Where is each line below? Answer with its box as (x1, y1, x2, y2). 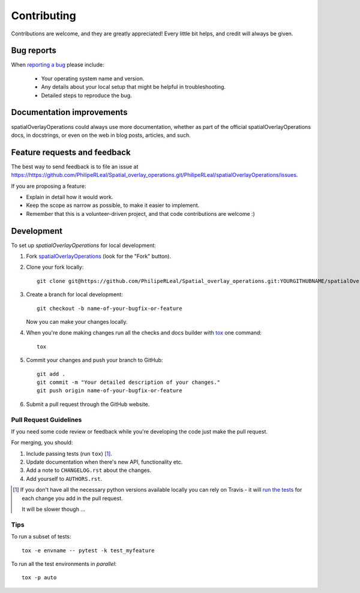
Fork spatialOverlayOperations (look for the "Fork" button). (26, 252, 171, 260)
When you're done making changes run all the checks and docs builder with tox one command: (26, 329, 262, 336)
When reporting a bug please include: (11, 61, 104, 68)
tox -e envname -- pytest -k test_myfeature (22, 547, 155, 554)
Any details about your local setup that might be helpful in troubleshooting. (41, 83, 226, 91)
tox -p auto (22, 574, 57, 581)
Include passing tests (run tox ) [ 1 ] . (26, 450, 112, 457)
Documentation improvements (11, 107, 128, 118)
